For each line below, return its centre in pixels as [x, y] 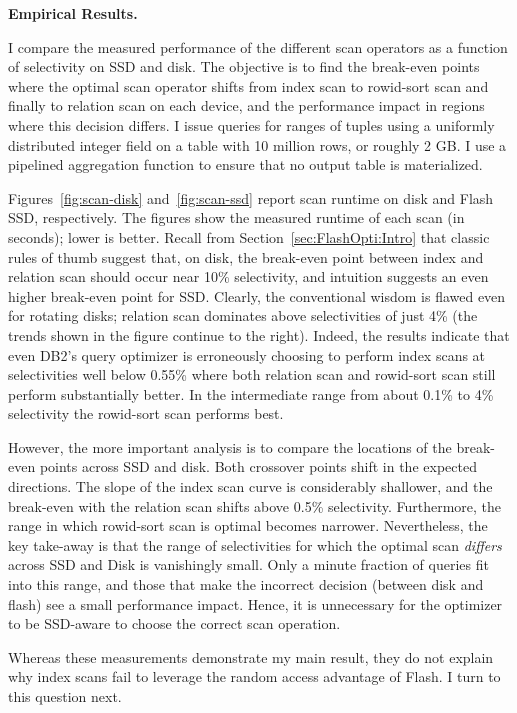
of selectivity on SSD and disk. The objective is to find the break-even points [244, 66]
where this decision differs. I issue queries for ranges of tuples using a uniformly [251, 124]
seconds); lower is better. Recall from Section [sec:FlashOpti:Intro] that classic [249, 236]
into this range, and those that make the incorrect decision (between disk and [246, 584]
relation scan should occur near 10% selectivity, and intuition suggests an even [248, 276]
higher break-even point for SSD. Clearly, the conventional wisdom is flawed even [257, 295]
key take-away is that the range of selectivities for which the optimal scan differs [255, 544]
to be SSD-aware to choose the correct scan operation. [174, 623]
